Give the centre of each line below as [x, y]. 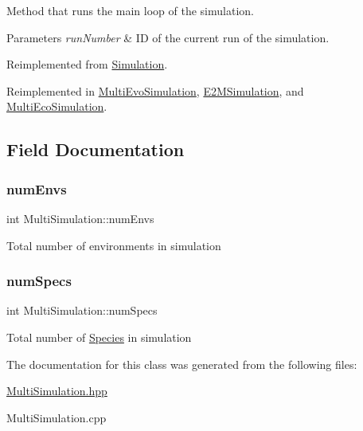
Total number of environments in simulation [114, 245]
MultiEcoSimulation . [57, 106]
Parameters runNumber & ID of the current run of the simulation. [168, 37]
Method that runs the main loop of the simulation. [130, 10]
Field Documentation [96, 149]
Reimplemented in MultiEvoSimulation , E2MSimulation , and [155, 90]
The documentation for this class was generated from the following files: [182, 364]
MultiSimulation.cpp [57, 417]
